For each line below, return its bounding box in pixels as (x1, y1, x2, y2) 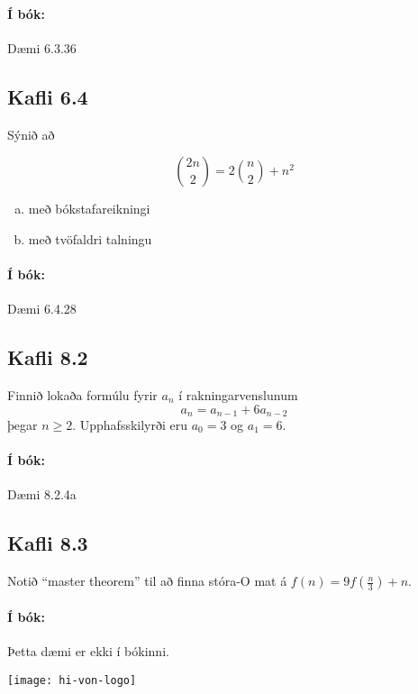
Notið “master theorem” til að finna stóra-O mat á (7, 571, 287, 590)
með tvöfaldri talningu (28, 229, 152, 248)
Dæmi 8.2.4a (7, 485, 77, 504)
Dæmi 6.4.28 (7, 299, 77, 318)
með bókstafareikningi (28, 199, 150, 218)
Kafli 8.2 (7, 343, 88, 371)
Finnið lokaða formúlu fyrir (7, 385, 158, 404)
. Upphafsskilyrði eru (72, 415, 188, 434)
